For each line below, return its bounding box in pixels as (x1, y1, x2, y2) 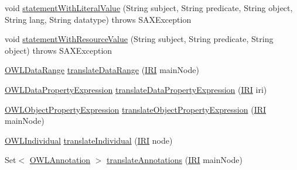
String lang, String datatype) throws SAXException (5, 13, 192, 25)
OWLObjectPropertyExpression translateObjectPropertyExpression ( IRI (5, 103, 267, 115)
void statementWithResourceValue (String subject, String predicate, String (5, 33, 274, 45)
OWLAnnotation (29, 154, 91, 166)
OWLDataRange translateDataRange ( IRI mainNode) (5, 64, 199, 76)
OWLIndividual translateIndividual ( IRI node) (5, 134, 173, 146)
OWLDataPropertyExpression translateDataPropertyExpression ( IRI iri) (5, 83, 267, 95)
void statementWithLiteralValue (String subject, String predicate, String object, (5, 2, 293, 13)
